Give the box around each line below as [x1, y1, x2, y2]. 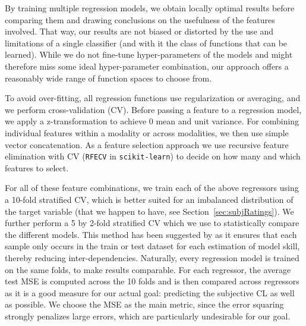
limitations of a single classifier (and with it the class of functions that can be [5, 36, 288, 49]
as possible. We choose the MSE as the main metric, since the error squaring [5, 298, 284, 311]
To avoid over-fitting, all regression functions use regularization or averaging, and [5, 92, 301, 104]
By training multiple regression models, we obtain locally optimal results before [5, 2, 295, 14]
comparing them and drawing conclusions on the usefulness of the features [5, 13, 275, 26]
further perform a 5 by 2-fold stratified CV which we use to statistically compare [5, 217, 299, 229]
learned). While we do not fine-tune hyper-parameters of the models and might [5, 48, 293, 61]
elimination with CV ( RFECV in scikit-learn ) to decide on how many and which [5, 150, 301, 162]
